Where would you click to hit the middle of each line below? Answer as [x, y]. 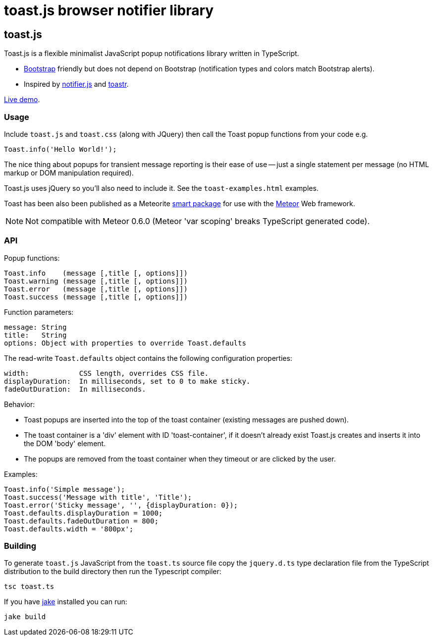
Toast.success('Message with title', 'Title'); [98, 497]
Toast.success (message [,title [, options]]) [96, 297]
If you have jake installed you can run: [66, 602]
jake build [25, 617]
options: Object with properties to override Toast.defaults [125, 343]
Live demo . [22, 100]
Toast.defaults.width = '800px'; [69, 529]
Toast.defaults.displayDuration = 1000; [83, 513]
